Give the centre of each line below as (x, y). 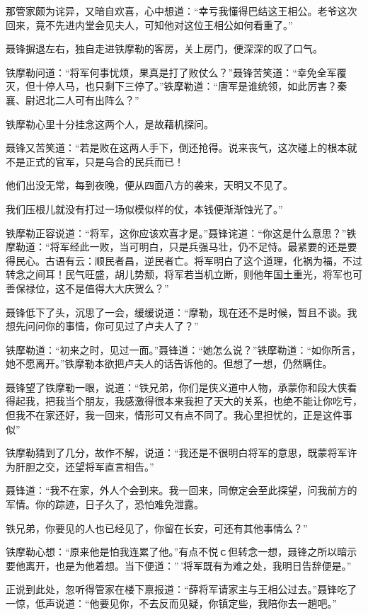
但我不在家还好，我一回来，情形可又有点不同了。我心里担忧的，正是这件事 (179, 415)
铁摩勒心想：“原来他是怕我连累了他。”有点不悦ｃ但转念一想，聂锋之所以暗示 (182, 552)
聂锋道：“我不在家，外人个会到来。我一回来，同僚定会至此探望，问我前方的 (182, 490)
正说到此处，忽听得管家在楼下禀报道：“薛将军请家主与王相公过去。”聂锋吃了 (182, 589)
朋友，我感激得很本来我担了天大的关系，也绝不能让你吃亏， (223, 401)
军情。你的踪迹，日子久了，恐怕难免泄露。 (105, 504)
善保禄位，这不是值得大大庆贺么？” (87, 288)
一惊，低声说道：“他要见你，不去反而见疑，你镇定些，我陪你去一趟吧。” (172, 603)
